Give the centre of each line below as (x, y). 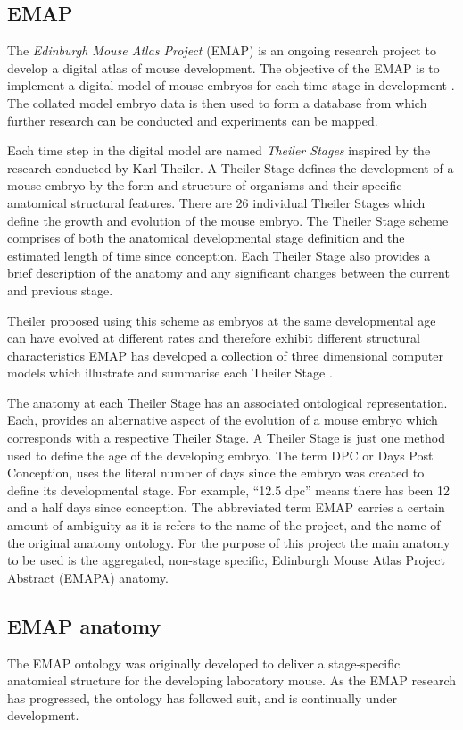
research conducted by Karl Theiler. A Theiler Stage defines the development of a (231, 167)
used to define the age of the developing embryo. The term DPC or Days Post (220, 455)
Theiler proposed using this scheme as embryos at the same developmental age (222, 320)
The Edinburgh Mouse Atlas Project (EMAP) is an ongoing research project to (222, 50)
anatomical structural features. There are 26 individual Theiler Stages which (216, 202)
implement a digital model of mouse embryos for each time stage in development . (231, 85)
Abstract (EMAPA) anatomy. (88, 577)
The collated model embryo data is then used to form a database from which (217, 102)
